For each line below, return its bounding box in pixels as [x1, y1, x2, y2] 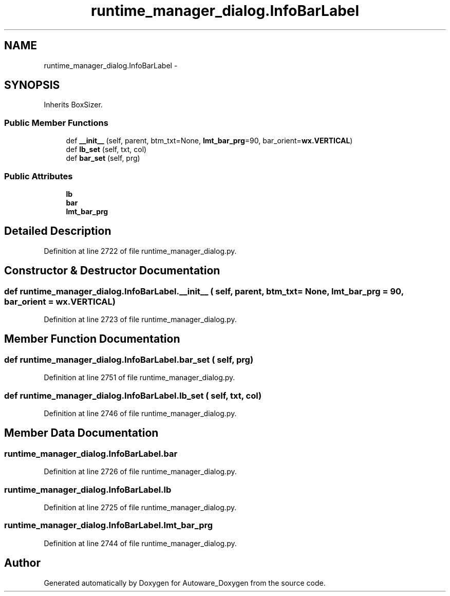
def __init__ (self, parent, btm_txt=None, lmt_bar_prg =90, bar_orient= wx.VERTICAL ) [66, 136, 353, 145]
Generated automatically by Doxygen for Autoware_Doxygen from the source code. [44, 578, 326, 587]
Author [4, 556, 41, 570]
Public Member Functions [4, 117, 108, 128]
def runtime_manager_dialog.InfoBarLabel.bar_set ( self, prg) [4, 354, 254, 365]
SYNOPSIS [4, 79, 60, 92]
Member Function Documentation [4, 332, 180, 346]
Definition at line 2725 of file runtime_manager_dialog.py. [44, 502, 237, 512]
